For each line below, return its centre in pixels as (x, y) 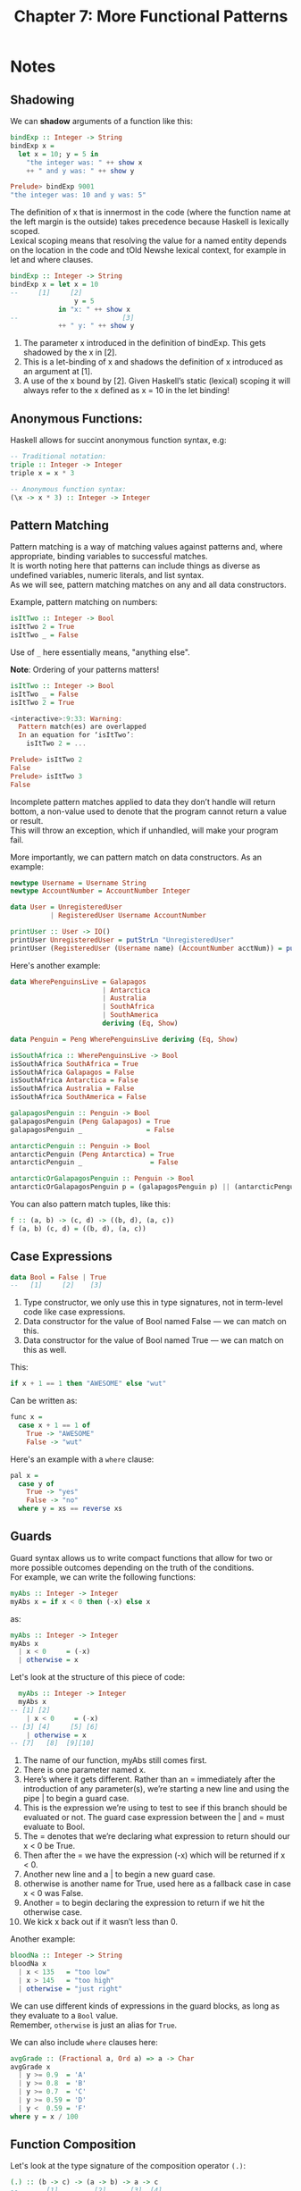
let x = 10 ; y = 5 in (59, 154)
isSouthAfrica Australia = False (72, 1089)
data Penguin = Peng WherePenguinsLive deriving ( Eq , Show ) (125, 1039)
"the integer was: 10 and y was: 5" (78, 195)
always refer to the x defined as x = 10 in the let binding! (126, 390)
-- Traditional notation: (58, 457)
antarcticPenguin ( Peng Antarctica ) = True (92, 1154)
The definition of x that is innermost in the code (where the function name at (150, 213)
